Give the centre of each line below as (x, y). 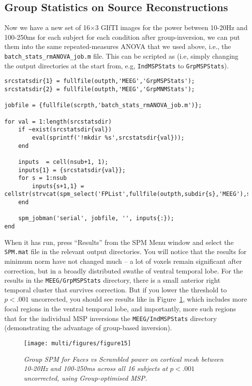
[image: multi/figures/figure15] (77, 343)
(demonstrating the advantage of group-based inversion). (88, 328)
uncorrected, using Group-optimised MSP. (85, 378)
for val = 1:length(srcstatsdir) (58, 121)
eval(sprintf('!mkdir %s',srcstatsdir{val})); (108, 137)
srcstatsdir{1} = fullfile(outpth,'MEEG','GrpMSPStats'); (100, 81)
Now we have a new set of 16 (47, 27)
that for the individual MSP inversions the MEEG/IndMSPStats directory (111, 318)
